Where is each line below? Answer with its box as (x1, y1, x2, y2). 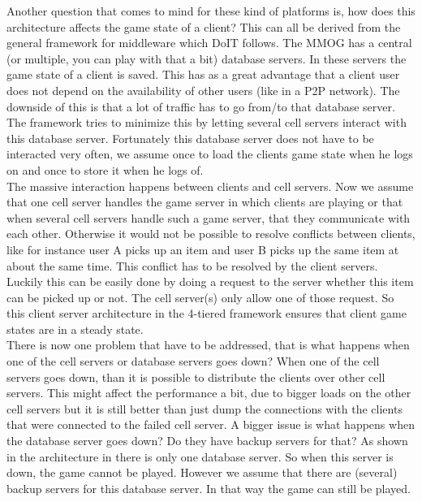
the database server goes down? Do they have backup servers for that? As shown (6, 432, 408, 449)
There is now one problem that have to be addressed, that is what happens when (6, 336, 410, 353)
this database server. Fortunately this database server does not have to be (6, 129, 374, 146)
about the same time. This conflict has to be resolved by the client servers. (6, 257, 378, 274)
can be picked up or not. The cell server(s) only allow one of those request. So (6, 288, 394, 305)
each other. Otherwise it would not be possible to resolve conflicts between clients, (6, 225, 416, 242)
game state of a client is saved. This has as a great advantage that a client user (6, 66, 400, 83)
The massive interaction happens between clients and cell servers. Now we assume (6, 177, 414, 194)
